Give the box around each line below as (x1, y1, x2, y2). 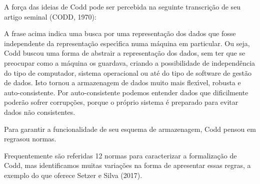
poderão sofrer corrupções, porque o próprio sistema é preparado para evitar (4, 97, 238, 107)
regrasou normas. (4, 133, 56, 144)
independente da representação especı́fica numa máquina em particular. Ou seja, (4, 38, 250, 48)
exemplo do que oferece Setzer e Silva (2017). (4, 169, 142, 180)
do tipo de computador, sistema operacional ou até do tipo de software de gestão (4, 67, 252, 78)
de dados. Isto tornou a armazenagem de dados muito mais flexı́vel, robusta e (4, 77, 241, 88)
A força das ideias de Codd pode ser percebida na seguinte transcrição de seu (4, 2, 241, 12)
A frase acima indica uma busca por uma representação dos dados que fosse (4, 28, 236, 39)
